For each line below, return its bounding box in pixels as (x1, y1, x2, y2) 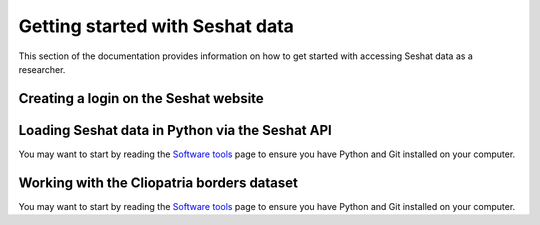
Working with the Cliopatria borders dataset (18, 174, 299, 191)
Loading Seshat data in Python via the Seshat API (18, 121, 332, 139)
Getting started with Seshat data (18, 15, 295, 37)
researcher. (18, 63, 66, 75)
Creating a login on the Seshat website (18, 90, 264, 107)
